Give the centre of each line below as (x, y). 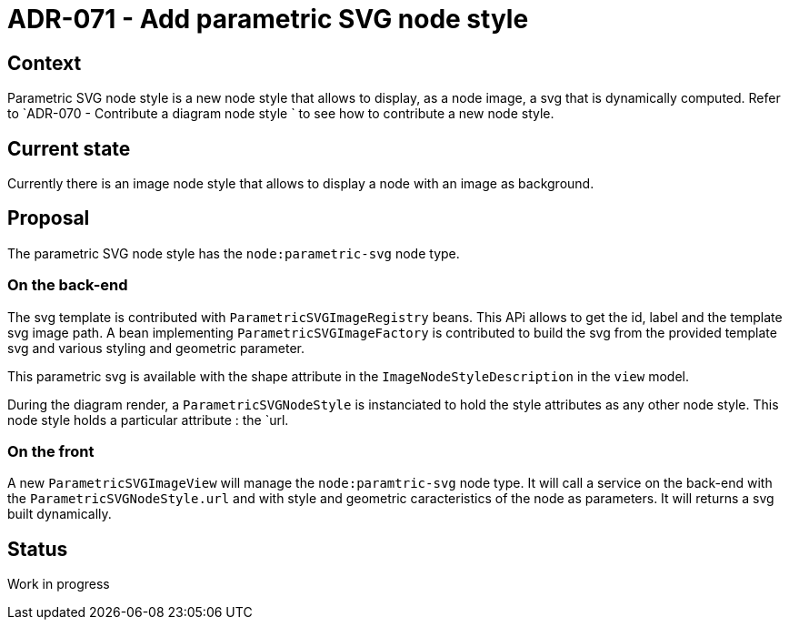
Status (38, 549)
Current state (69, 148)
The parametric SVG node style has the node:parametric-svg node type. (234, 253)
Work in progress (59, 584)
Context (45, 63)
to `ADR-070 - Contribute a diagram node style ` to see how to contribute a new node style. (281, 114)
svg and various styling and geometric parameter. (156, 348)
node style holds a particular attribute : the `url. (148, 420)
